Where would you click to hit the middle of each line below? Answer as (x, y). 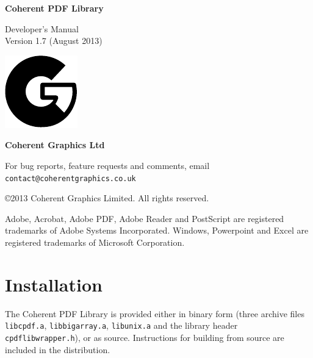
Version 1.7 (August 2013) (54, 41)
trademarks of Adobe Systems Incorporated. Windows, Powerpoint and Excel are (157, 230)
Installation (54, 284)
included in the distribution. (58, 349)
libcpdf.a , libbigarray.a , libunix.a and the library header (121, 325)
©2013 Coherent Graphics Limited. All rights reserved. (107, 198)
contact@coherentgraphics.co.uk (70, 178)
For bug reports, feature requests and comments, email (107, 165)
